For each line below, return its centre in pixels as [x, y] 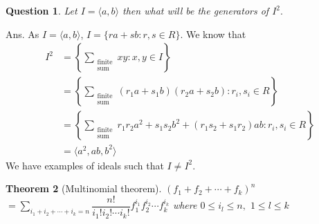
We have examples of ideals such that [85, 165]
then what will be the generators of [196, 10]
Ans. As [22, 34]
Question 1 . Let [42, 10]
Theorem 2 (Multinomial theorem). [84, 188]
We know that [216, 34]
